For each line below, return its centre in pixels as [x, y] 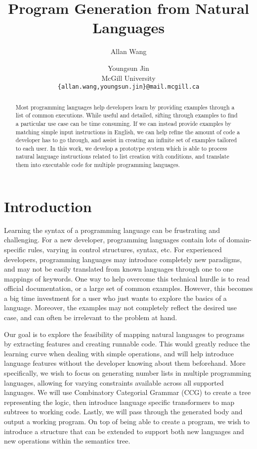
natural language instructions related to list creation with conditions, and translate [122, 156]
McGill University [128, 78]
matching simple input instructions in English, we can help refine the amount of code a [128, 132]
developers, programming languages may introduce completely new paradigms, [123, 259]
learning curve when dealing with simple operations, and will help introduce [119, 353]
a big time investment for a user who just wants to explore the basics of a [115, 298]
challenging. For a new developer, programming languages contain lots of [114, 240]
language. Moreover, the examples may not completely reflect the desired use [120, 308]
